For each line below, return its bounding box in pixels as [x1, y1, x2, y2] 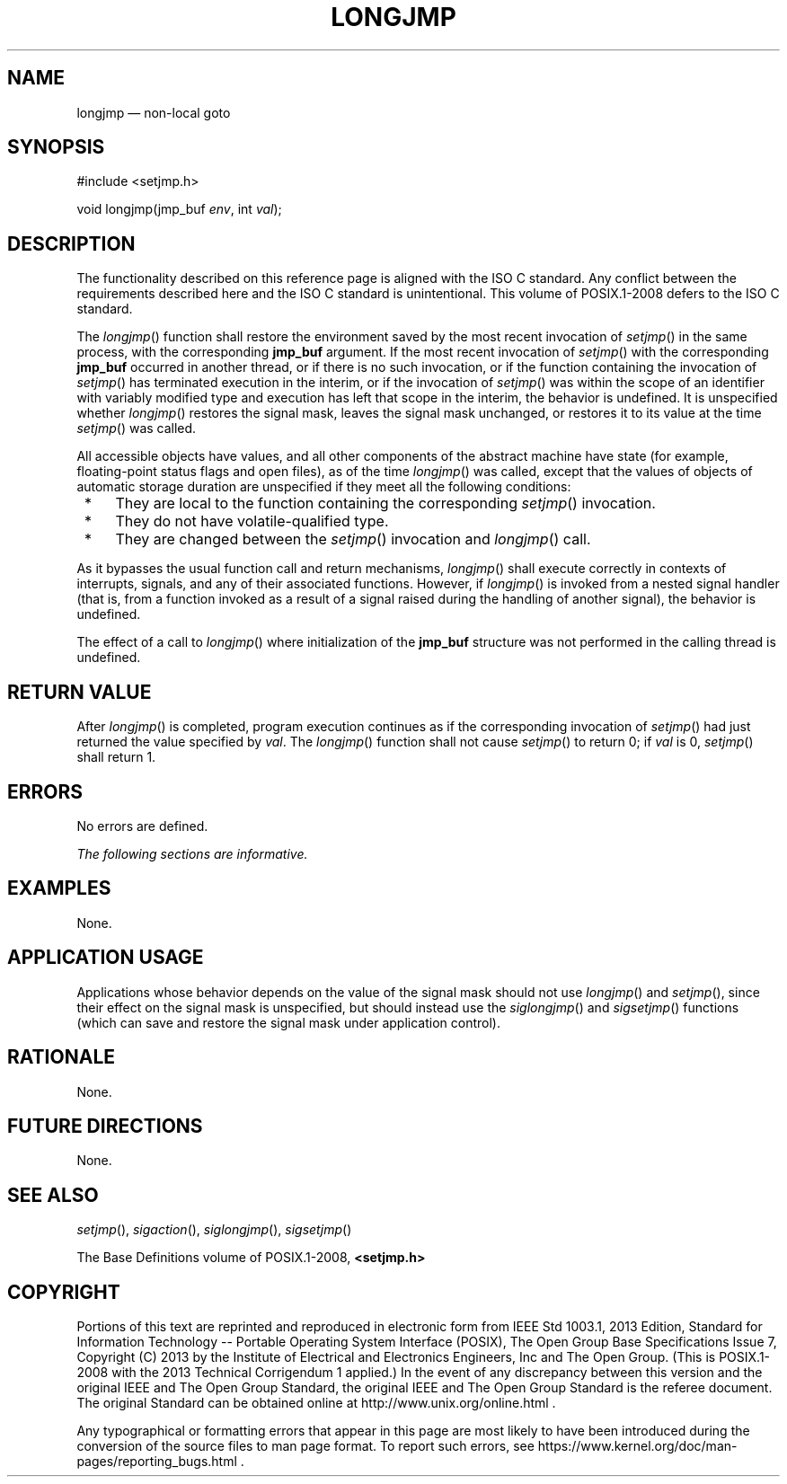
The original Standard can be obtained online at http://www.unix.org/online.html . [76, 1395, 556, 1411]
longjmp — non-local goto [76, 104, 231, 120]
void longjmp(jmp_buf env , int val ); [76, 201, 282, 217]
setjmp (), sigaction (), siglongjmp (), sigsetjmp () [76, 1222, 352, 1238]
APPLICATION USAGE [7, 946, 204, 969]
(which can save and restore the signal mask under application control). [76, 1014, 500, 1030]
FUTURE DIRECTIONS [7, 1114, 203, 1137]
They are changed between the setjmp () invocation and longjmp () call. [115, 530, 591, 549]
